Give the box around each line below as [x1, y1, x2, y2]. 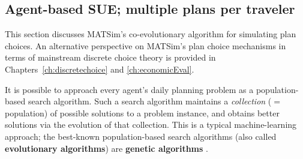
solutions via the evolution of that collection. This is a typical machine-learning [5, 118, 297, 131]
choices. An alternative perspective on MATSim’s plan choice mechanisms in [5, 39, 286, 52]
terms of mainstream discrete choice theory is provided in [5, 51, 216, 64]
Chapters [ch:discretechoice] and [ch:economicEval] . [5, 62, 194, 75]
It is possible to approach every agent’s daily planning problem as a [5, 83, 254, 95]
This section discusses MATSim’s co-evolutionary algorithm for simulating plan [5, 28, 296, 40]
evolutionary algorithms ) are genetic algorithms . [5, 142, 208, 154]
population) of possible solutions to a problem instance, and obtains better [5, 106, 280, 119]
